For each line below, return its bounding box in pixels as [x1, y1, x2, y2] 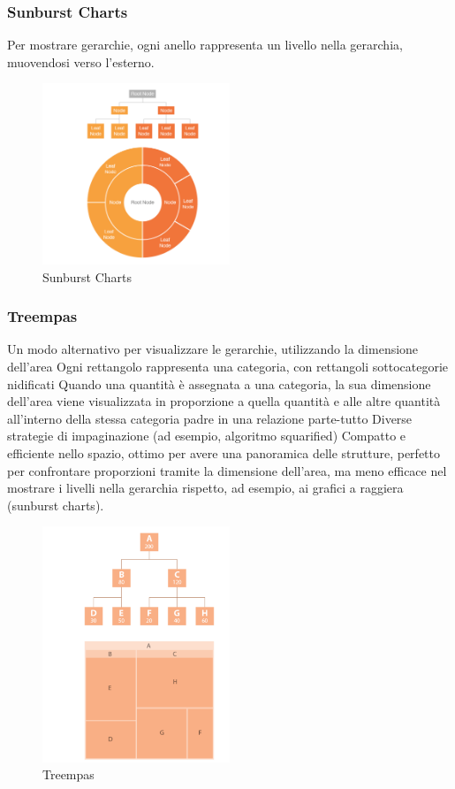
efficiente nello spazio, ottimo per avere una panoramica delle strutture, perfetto [7, 443, 440, 462]
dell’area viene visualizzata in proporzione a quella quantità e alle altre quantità [7, 392, 441, 410]
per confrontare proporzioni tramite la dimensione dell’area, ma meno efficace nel [7, 461, 447, 479]
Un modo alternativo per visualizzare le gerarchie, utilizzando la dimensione [7, 340, 419, 358]
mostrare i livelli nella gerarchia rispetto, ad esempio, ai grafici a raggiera [7, 479, 404, 497]
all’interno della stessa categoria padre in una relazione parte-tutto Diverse [7, 409, 413, 427]
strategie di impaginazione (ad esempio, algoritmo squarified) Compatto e [7, 426, 406, 445]
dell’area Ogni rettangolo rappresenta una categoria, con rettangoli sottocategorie [7, 356, 448, 375]
